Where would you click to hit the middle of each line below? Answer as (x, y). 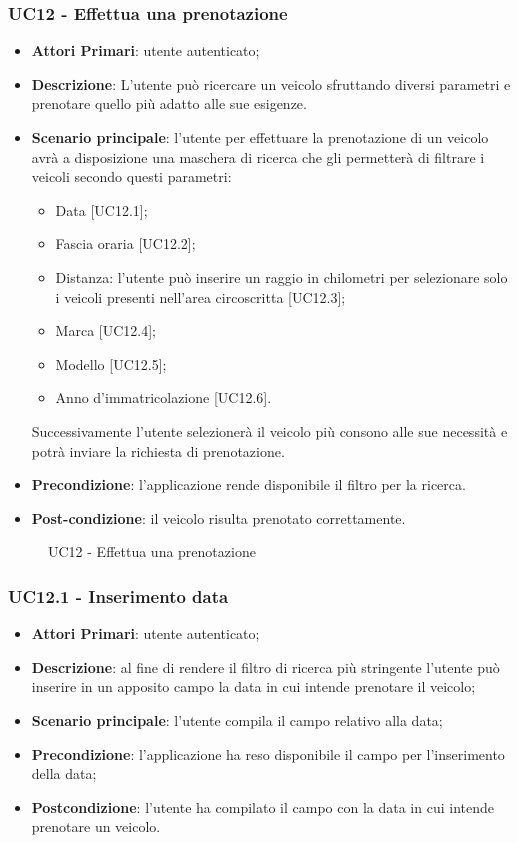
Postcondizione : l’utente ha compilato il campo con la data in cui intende (262, 806)
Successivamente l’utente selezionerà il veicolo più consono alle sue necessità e (269, 430)
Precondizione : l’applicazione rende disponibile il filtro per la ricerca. (248, 484)
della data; (64, 773)
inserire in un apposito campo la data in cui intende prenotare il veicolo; (253, 686)
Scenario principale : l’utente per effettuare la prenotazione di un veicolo (260, 137)
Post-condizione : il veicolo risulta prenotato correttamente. (218, 517)
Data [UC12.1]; (101, 209)
